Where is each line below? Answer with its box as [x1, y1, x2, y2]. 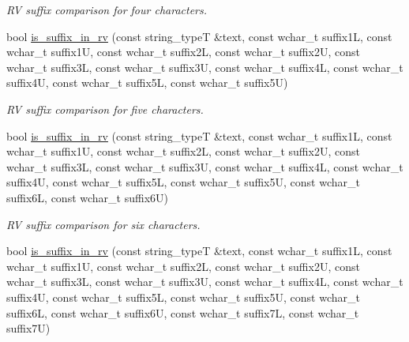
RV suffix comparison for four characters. [6, 2, 208, 17]
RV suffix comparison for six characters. [6, 216, 201, 232]
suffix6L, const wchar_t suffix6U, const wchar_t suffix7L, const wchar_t [6, 304, 359, 321]
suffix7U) [6, 320, 51, 336]
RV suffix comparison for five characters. [6, 100, 204, 117]
